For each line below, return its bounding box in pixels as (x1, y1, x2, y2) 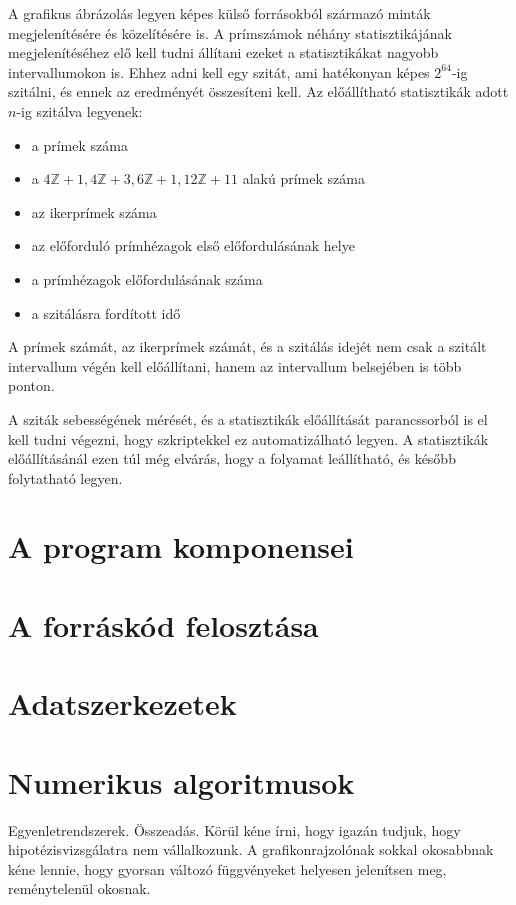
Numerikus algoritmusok (8, 761, 355, 802)
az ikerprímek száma (31, 201, 157, 222)
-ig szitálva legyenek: (16, 100, 143, 121)
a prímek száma (31, 134, 128, 155)
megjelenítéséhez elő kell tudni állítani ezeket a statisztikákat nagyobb (8, 42, 439, 63)
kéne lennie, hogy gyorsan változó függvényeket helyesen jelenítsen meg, (8, 858, 447, 879)
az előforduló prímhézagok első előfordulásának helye (31, 235, 355, 256)
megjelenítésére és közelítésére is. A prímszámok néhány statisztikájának (8, 22, 452, 43)
